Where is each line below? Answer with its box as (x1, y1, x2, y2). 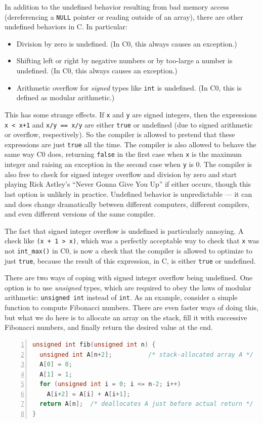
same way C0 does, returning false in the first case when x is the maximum (5, 149, 242, 159)
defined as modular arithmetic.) (16, 92, 115, 103)
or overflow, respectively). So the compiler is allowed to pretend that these (5, 129, 235, 140)
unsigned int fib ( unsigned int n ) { (32, 341, 156, 348)
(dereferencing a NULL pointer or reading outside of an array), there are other (5, 11, 243, 22)
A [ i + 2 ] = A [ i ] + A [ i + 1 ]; (47, 390, 130, 398)
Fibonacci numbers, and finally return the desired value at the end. (5, 322, 213, 332)
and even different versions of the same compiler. (5, 208, 156, 219)
